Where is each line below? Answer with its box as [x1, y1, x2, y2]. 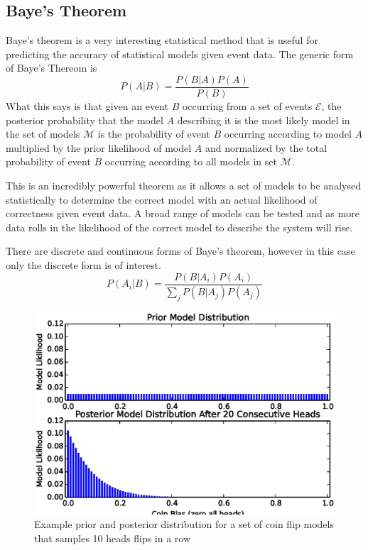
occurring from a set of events [182, 99, 313, 114]
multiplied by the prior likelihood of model [6, 140, 192, 155]
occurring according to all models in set [104, 154, 277, 169]
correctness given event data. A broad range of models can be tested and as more [6, 206, 359, 221]
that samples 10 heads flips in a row [34, 530, 191, 545]
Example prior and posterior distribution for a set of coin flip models [34, 517, 334, 532]
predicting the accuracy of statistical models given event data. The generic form [6, 46, 354, 61]
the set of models [6, 126, 80, 141]
